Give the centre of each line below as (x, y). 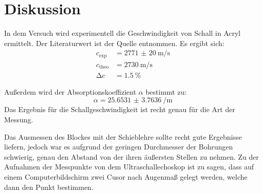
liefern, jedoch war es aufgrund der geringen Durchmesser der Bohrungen (119, 147)
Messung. (19, 120)
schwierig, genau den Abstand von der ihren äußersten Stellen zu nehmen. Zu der (131, 156)
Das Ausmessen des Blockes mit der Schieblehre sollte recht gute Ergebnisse (123, 136)
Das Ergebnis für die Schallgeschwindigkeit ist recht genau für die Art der (120, 109)
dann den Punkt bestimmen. (49, 187)
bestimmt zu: (166, 91)
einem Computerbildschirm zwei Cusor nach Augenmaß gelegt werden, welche (126, 177)
